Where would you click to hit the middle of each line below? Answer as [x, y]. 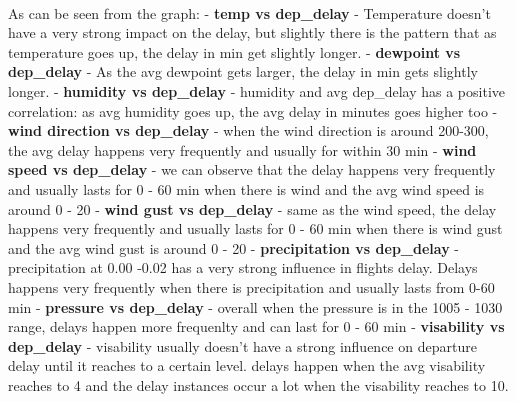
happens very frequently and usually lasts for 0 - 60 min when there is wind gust [255, 228]
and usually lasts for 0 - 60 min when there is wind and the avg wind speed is [246, 188]
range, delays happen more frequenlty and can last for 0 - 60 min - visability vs [256, 326]
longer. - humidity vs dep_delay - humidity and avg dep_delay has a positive [256, 90]
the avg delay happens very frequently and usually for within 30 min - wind [242, 149]
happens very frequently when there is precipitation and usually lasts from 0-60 [251, 286]
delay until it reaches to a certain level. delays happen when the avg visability [247, 365]
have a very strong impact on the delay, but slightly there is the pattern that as [252, 32]
